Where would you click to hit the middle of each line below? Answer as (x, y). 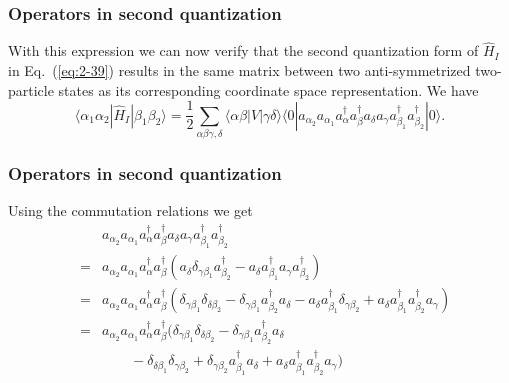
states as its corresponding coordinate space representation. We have (268, 89)
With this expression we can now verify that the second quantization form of (243, 50)
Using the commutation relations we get (130, 210)
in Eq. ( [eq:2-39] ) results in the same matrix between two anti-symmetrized (239, 70)
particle (31, 89)
